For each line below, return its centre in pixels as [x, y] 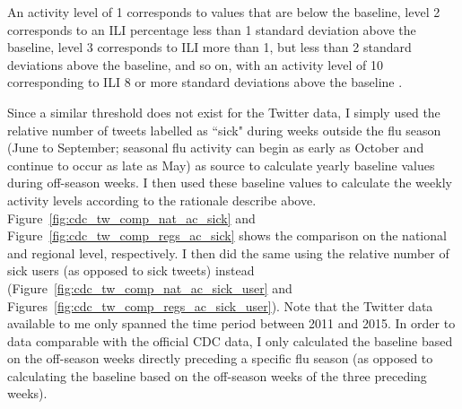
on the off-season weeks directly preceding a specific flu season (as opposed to [220, 358]
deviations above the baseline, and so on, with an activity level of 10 [196, 64]
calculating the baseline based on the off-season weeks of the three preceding [217, 375]
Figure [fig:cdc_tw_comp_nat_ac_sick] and [131, 218]
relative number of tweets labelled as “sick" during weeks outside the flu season [224, 130]
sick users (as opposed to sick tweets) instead [131, 270]
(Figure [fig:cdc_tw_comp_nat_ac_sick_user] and [150, 287]
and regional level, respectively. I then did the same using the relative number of [228, 252]
